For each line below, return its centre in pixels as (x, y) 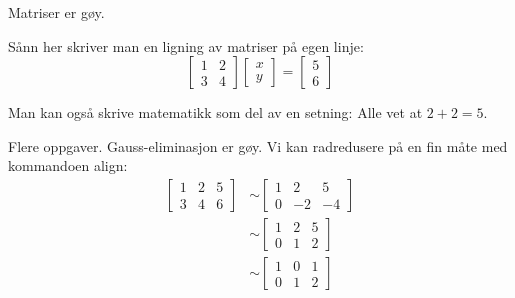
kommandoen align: (68, 165)
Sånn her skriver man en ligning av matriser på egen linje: (186, 45)
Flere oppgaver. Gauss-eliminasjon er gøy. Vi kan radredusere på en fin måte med (258, 145)
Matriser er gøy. (56, 12)
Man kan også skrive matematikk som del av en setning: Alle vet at (215, 112)
